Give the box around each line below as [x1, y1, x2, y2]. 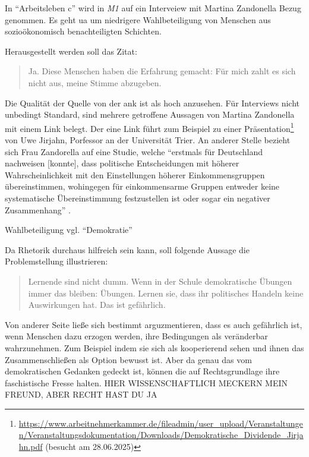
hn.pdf [18, 440, 43, 453]
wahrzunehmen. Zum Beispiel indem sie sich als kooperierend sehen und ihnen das [5, 341, 304, 354]
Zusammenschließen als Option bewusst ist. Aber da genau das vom [5, 353, 252, 365]
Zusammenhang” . [5, 203, 71, 216]
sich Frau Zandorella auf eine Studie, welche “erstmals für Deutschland [5, 145, 263, 157]
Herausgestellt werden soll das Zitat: [5, 45, 137, 57]
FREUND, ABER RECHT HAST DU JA [5, 388, 157, 401]
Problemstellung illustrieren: [5, 255, 108, 267]
